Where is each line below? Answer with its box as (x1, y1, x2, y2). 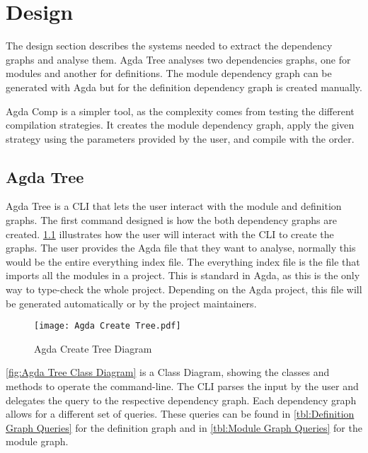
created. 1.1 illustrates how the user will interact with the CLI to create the (6, 226, 334, 241)
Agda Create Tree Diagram (34, 341, 152, 355)
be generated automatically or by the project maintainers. (6, 295, 257, 310)
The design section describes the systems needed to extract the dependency (6, 38, 333, 53)
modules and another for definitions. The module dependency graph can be (6, 66, 332, 81)
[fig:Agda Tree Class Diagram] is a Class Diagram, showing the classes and (6, 365, 330, 380)
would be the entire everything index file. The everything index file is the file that (6, 254, 360, 269)
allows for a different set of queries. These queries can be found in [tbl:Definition (6, 406, 355, 421)
